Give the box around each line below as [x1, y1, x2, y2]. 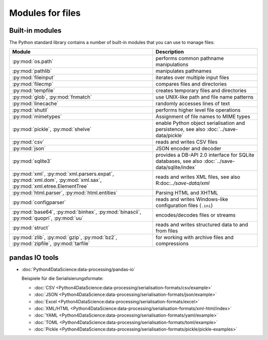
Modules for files [9, 7, 81, 18]
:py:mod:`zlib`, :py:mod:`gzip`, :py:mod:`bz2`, [12, 234, 118, 241]
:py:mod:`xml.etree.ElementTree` [12, 183, 89, 190]
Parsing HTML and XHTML [155, 189, 218, 196]
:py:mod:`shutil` [12, 107, 49, 113]
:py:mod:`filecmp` [12, 81, 54, 88]
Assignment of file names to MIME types [155, 113, 251, 120]
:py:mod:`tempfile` [12, 87, 55, 94]
